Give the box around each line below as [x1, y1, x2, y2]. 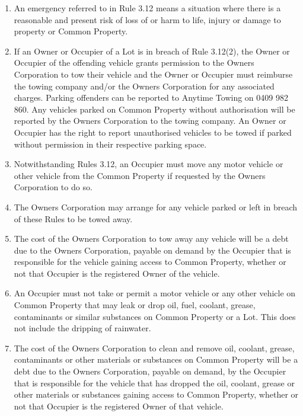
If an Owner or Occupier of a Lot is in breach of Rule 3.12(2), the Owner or [14, 44, 290, 57]
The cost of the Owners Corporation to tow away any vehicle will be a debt [14, 232, 289, 245]
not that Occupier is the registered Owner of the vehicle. [14, 267, 220, 279]
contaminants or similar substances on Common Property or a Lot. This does [14, 310, 296, 322]
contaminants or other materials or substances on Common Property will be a [14, 353, 298, 366]
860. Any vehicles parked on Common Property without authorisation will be [14, 103, 295, 115]
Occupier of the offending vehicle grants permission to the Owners [14, 56, 254, 69]
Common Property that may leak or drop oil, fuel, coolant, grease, [14, 299, 256, 311]
